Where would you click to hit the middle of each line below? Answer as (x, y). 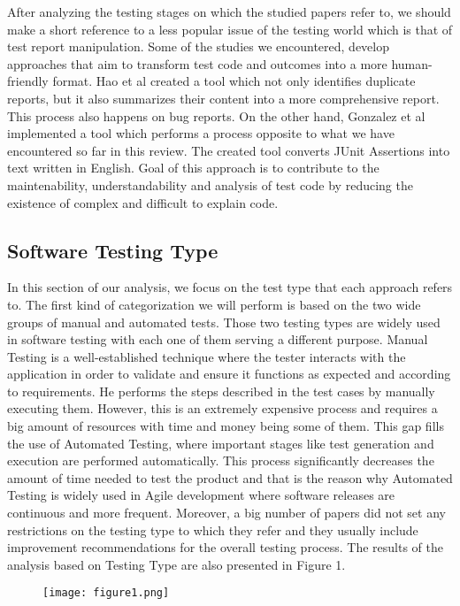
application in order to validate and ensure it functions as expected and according (229, 374)
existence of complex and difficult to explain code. (143, 202)
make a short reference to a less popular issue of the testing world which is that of (230, 29)
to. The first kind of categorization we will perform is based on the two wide (214, 304)
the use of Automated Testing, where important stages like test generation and (221, 443)
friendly (28, 81)
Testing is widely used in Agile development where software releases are (201, 495)
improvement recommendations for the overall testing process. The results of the (225, 547)
